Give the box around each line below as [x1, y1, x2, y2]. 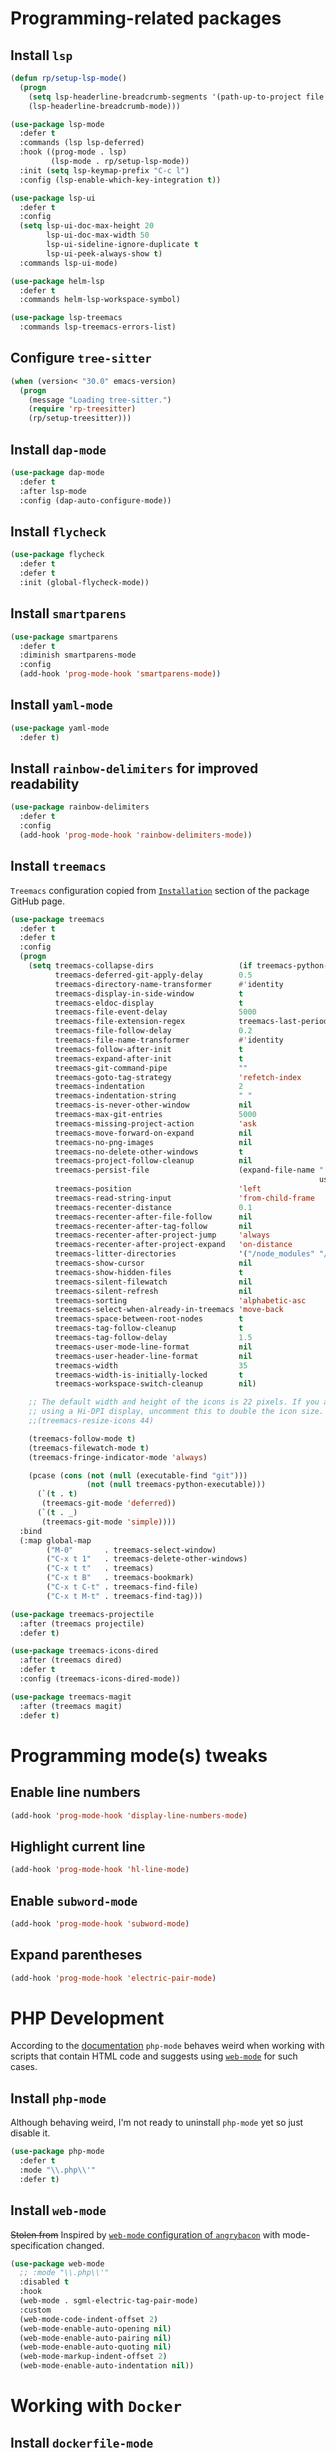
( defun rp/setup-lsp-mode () [10, 73, 128, 83]
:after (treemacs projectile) [19, 1618, 145, 1629]
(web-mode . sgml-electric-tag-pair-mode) [19, 2296, 199, 2306]
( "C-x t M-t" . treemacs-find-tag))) [46, 1591, 203, 1601]
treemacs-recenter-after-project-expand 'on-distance [54, 1240, 293, 1250]
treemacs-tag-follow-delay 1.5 [54, 1333, 253, 1343]
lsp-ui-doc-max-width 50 [46, 230, 150, 241]
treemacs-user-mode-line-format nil [54, 1342, 253, 1352]
